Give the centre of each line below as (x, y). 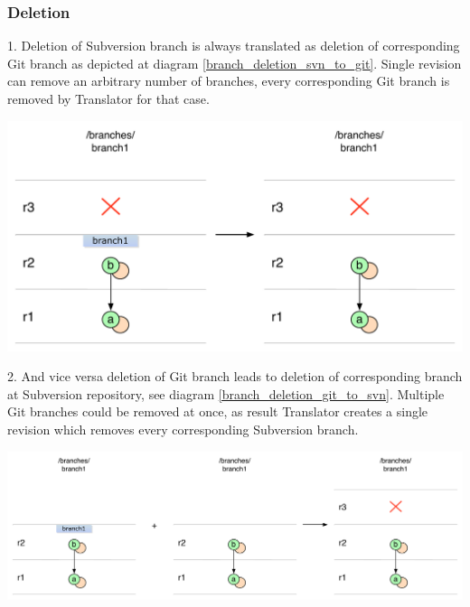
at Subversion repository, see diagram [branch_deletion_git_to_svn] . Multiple (226, 393)
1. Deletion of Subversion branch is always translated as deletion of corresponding (234, 46)
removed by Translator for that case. (108, 98)
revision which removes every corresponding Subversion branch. (183, 429)
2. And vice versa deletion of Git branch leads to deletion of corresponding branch (235, 376)
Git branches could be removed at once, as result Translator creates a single (218, 411)
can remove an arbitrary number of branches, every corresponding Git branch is (229, 81)
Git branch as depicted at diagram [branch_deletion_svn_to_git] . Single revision (235, 63)
